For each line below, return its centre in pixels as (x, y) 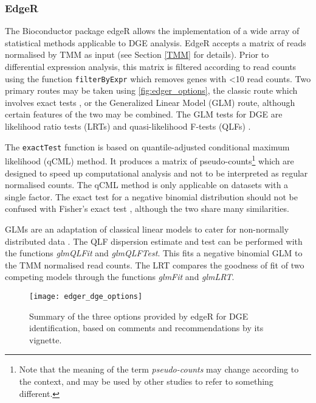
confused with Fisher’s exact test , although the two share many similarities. (147, 209)
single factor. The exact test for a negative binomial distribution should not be (151, 196)
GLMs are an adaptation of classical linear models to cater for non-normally (147, 229)
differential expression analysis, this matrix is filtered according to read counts (151, 66)
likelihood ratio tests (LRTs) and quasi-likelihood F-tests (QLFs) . (128, 126)
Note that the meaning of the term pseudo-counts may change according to (159, 369)
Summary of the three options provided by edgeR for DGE (139, 316)
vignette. (46, 339)
